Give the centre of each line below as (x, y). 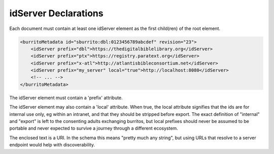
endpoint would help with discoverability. (52, 145)
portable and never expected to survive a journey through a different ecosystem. (94, 128)
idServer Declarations (56, 13)
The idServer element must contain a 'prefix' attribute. (66, 98)
